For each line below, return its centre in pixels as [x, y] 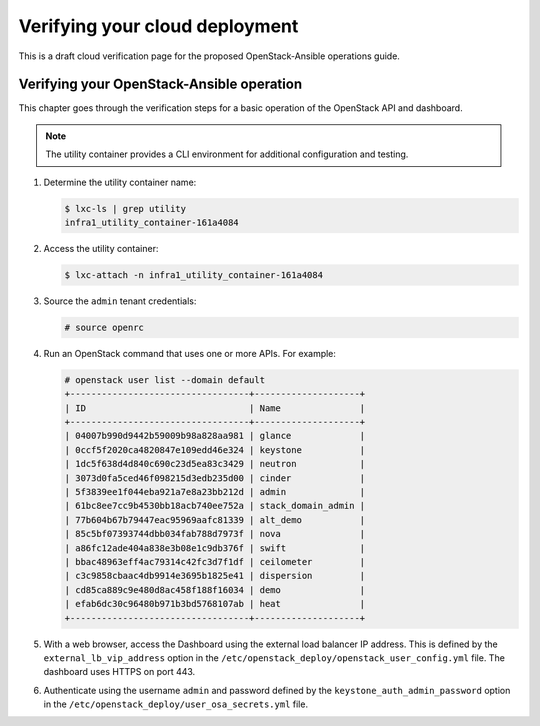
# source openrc [104, 327]
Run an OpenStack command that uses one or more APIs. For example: [190, 353]
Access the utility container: [101, 248]
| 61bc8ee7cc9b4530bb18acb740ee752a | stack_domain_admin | [215, 506]
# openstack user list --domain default [164, 379]
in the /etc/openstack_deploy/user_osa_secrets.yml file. [176, 704]
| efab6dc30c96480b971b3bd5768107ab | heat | [215, 604]
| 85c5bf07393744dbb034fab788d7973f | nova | [215, 534]
